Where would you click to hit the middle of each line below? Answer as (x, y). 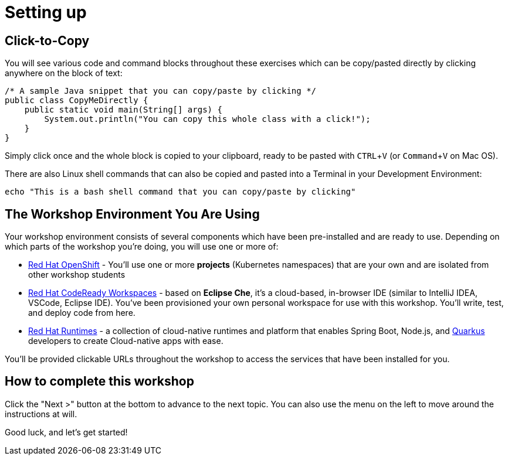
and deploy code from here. (82, 313)
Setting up (46, 12)
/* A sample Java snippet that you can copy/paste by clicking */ (161, 91)
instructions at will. (41, 414)
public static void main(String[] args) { (123, 110)
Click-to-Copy (47, 40)
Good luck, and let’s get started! (66, 432)
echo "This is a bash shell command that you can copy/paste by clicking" (180, 192)
